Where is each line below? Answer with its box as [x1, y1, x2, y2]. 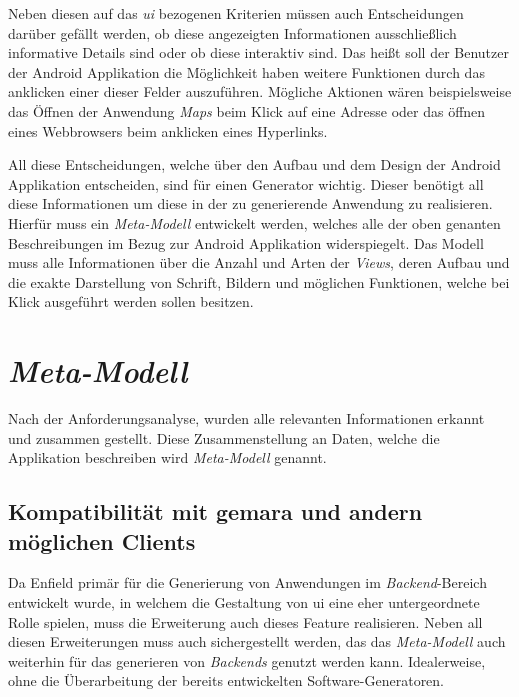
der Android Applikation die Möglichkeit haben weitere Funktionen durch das [8, 61, 485, 82]
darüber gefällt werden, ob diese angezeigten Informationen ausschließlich [8, 22, 457, 43]
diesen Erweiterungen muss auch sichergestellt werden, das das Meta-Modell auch [8, 631, 506, 652]
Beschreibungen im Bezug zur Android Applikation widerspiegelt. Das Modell [8, 232, 484, 253]
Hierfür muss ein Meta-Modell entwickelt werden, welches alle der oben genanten [8, 212, 501, 233]
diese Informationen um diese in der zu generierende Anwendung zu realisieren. [8, 193, 493, 214]
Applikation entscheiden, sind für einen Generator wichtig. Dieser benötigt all [8, 173, 484, 194]
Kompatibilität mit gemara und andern [8, 496, 423, 527]
